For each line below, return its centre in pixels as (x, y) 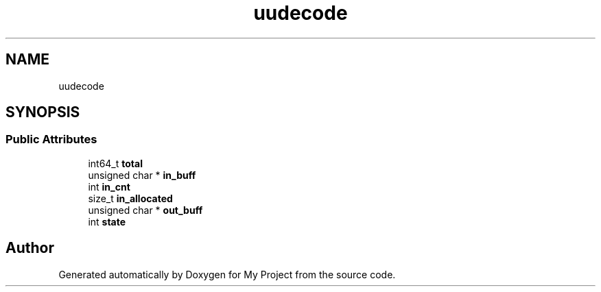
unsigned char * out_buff (145, 210)
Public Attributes (51, 139)
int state (107, 221)
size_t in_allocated (130, 198)
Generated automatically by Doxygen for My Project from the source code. (227, 274)
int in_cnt (109, 186)
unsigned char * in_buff (142, 175)
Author (30, 248)
